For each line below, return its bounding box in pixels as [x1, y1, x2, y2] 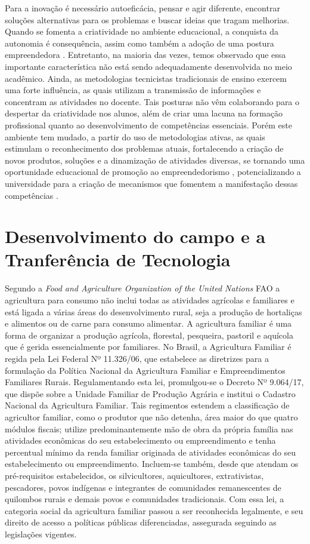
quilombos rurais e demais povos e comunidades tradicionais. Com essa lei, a [5, 493, 284, 505]
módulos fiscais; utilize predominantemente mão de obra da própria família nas [5, 422, 293, 435]
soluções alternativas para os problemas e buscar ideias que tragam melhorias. [5, 13, 290, 26]
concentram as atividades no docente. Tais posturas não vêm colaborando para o [5, 95, 300, 107]
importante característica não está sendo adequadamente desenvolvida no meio [5, 60, 292, 72]
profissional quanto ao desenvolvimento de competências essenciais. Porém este [5, 118, 292, 131]
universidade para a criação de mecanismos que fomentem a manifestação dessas [5, 177, 298, 189]
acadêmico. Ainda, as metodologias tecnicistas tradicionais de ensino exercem [5, 72, 287, 84]
